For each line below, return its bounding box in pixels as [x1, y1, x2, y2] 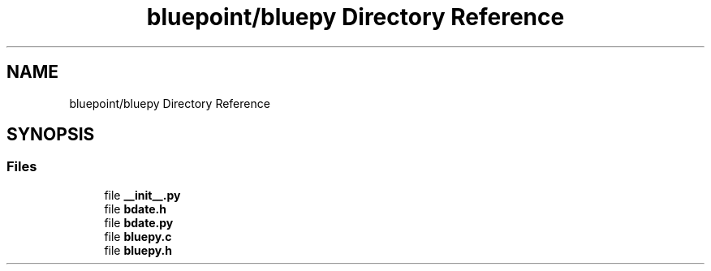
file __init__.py [104, 187, 181, 202]
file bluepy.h [104, 243, 172, 257]
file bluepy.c [104, 229, 172, 243]
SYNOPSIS [6, 124, 95, 145]
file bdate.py [104, 215, 174, 230]
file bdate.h [104, 201, 166, 216]
